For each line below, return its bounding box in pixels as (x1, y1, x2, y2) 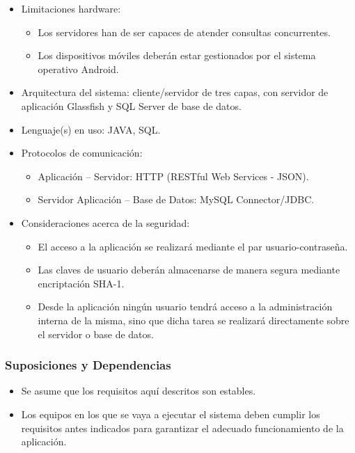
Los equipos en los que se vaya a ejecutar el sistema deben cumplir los (21, 406, 320, 421)
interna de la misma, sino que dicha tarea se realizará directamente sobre (38, 312, 349, 327)
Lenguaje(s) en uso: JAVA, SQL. (21, 122, 161, 136)
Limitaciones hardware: (21, 1, 121, 15)
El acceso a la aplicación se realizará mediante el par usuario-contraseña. (38, 239, 348, 253)
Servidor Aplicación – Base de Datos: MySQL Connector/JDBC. (38, 192, 315, 207)
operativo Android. (38, 61, 119, 76)
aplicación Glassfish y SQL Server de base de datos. (21, 98, 242, 113)
